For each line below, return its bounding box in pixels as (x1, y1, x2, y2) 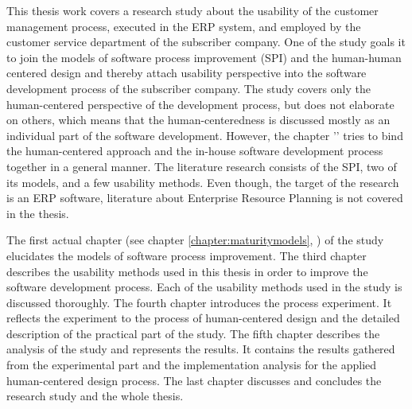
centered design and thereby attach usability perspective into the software (6, 64, 367, 81)
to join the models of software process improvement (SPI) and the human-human (6, 49, 402, 65)
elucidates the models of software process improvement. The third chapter (6, 247, 367, 263)
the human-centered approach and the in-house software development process (6, 142, 383, 159)
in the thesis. (6, 204, 69, 221)
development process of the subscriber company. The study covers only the (6, 80, 371, 96)
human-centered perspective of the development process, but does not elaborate (6, 95, 395, 112)
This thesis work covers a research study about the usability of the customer (6, 2, 379, 18)
